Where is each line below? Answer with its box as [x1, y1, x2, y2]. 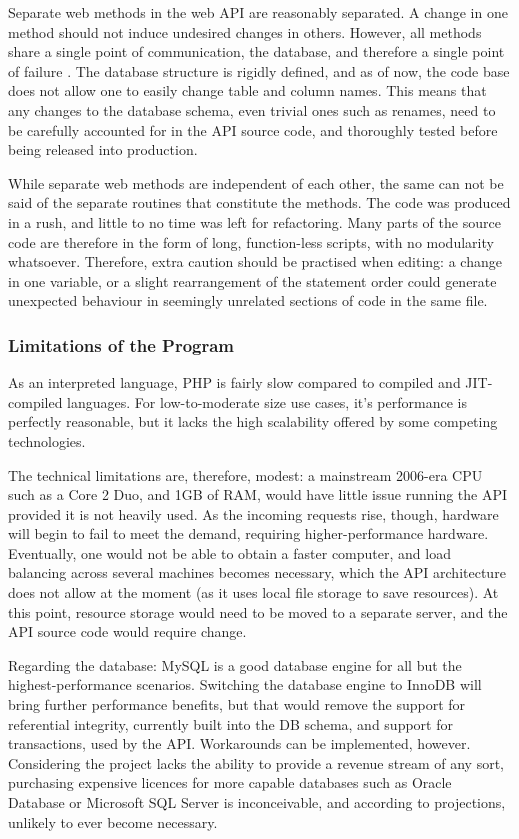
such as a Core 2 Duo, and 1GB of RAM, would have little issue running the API [8, 484, 508, 505]
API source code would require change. [8, 621, 247, 642]
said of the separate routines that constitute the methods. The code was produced [8, 192, 511, 213]
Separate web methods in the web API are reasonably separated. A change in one [8, 2, 508, 22]
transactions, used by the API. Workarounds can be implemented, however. [8, 733, 471, 754]
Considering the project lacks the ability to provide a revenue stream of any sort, [8, 752, 504, 773]
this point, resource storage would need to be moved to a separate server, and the [8, 601, 508, 622]
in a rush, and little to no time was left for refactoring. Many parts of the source [8, 211, 501, 232]
